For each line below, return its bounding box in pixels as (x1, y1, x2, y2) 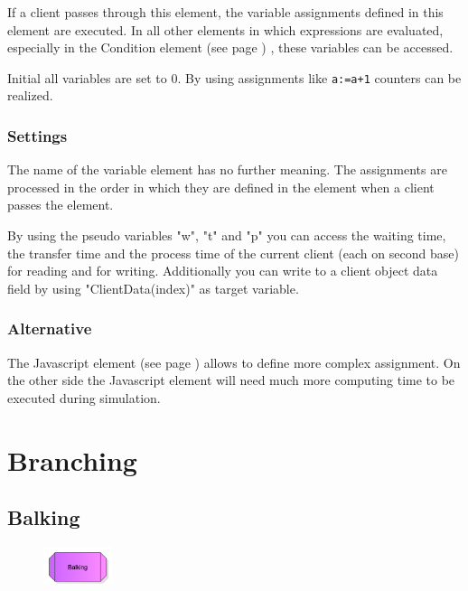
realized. (7, 86, 53, 105)
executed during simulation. (7, 388, 161, 407)
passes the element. (7, 195, 114, 214)
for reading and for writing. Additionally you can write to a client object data (7, 261, 438, 280)
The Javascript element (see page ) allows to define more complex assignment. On (7, 352, 461, 371)
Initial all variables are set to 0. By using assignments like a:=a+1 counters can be (7, 68, 462, 87)
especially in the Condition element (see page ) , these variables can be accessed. (7, 38, 454, 57)
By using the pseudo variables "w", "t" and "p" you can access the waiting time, (7, 226, 446, 245)
